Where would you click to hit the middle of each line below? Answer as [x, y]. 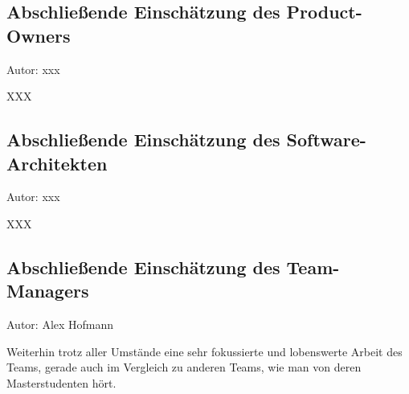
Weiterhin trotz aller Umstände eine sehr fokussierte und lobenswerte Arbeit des [204, 351]
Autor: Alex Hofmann [60, 324]
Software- [326, 140]
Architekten [57, 163]
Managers [48, 291]
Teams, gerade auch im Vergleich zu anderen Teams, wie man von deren [184, 367]
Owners [39, 35]
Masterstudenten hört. [61, 382]
